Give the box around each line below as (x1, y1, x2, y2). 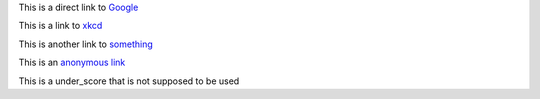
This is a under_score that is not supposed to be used (18, 75, 240, 87)
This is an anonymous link (18, 56, 126, 69)
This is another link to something (18, 38, 154, 50)
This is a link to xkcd (18, 20, 103, 32)
